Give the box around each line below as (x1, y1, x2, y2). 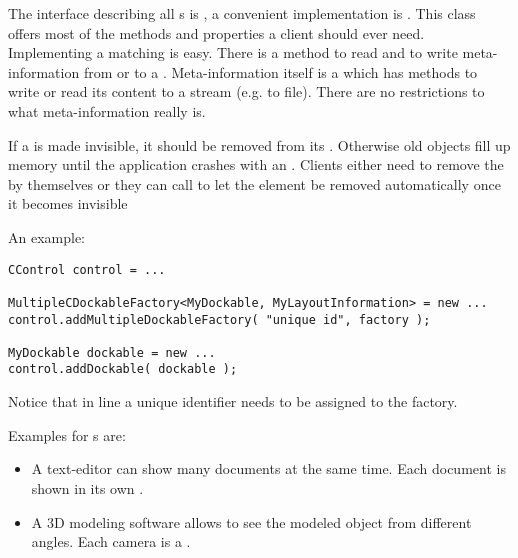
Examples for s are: (8, 424, 126, 445)
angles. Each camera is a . (31, 531, 191, 552)
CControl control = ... (8, 262, 166, 277)
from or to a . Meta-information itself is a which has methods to (83, 61, 478, 82)
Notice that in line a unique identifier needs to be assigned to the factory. (8, 391, 458, 412)
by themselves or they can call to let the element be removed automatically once (8, 173, 501, 194)
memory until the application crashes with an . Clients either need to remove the (8, 154, 504, 175)
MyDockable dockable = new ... (8, 345, 216, 360)
